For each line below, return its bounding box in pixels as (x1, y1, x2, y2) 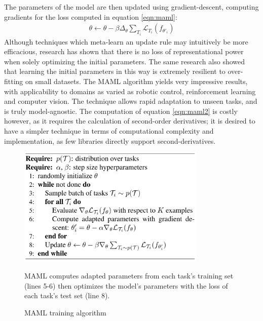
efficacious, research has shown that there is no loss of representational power (4, 46, 244, 57)
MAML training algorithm (24, 307, 106, 317)
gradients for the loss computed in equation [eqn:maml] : (4, 11, 177, 22)
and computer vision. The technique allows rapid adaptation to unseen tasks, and (4, 96, 257, 106)
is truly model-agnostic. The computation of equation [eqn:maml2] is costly (4, 105, 238, 116)
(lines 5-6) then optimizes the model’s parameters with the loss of (24, 280, 228, 291)
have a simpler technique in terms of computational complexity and (4, 126, 214, 136)
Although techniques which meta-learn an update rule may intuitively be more (4, 36, 248, 47)
